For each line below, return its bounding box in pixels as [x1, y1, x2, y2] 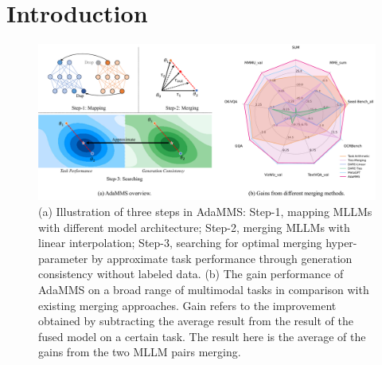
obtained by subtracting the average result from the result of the [38, 312, 353, 329]
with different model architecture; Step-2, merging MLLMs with [38, 218, 350, 235]
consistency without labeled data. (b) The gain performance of [38, 265, 344, 282]
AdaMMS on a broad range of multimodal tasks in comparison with [38, 281, 369, 297]
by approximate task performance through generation [91, 249, 353, 266]
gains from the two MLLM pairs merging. [38, 343, 241, 360]
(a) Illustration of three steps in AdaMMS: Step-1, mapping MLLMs [38, 202, 372, 219]
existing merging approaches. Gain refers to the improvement [38, 296, 337, 313]
